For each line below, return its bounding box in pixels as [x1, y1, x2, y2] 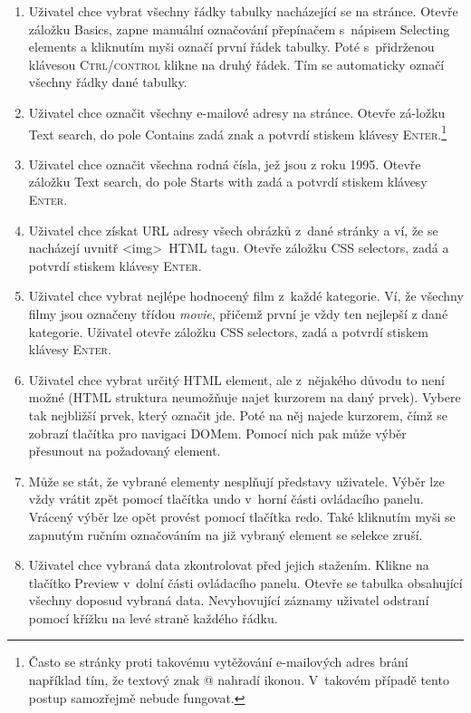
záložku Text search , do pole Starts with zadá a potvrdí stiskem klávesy [28, 172, 428, 191]
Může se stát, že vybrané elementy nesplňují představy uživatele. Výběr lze [28, 471, 445, 490]
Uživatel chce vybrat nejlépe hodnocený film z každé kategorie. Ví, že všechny [28, 286, 464, 305]
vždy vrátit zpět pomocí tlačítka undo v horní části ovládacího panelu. [28, 489, 424, 508]
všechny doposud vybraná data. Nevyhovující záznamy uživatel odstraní [28, 591, 429, 610]
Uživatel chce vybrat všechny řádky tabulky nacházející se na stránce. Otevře [28, 2, 458, 20]
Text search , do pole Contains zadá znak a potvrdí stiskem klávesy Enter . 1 [28, 121, 447, 143]
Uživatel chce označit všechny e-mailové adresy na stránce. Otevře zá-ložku [28, 102, 446, 121]
